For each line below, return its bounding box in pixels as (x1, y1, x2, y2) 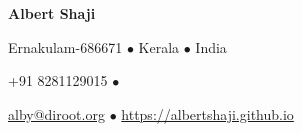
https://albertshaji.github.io (121, 103, 294, 124)
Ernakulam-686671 (8, 36, 123, 57)
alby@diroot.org (8, 103, 105, 124)
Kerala (138, 36, 180, 57)
